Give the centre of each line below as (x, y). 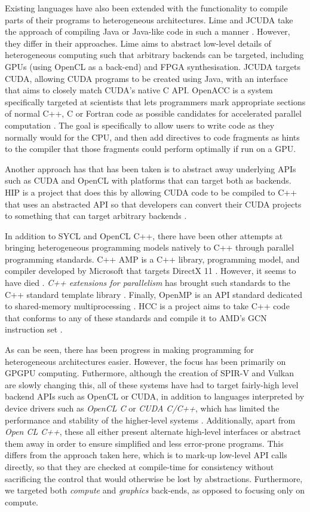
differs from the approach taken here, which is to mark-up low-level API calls (146, 455)
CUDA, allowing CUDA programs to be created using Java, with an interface (146, 78)
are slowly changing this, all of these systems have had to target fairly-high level (152, 384)
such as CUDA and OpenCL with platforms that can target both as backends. (148, 180)
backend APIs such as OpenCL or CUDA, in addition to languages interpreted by (155, 396)
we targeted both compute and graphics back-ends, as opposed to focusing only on (155, 490)
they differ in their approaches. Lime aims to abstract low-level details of (138, 43)
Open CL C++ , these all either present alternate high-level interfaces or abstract (153, 432)
